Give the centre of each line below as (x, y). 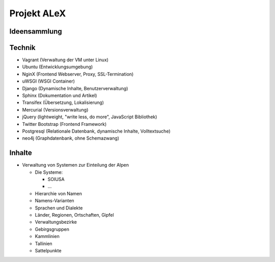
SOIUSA (56, 179)
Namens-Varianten (54, 201)
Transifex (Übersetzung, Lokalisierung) (63, 102)
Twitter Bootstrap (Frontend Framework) (64, 124)
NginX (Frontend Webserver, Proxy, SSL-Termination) (78, 74)
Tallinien (44, 243)
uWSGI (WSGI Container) (48, 81)
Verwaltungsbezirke (56, 222)
